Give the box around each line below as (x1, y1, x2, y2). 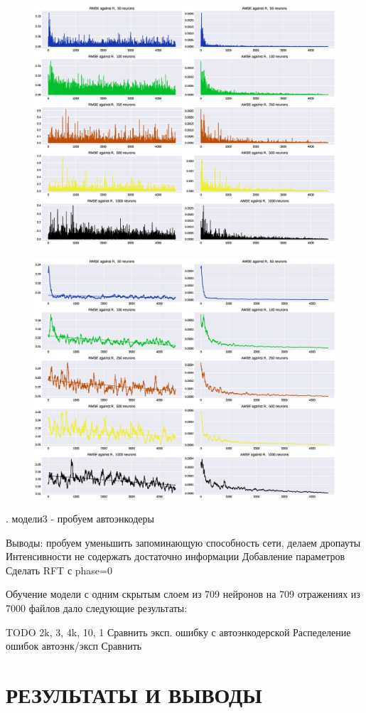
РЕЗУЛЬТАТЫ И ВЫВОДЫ (6, 680, 262, 709)
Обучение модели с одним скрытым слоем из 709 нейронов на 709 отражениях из (6, 586, 360, 601)
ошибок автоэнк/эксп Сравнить (6, 638, 142, 653)
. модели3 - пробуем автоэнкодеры (6, 511, 154, 526)
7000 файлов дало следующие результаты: (6, 601, 188, 616)
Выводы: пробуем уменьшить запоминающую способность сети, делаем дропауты (6, 535, 361, 550)
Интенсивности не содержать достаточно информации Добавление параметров (6, 549, 345, 564)
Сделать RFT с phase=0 (6, 562, 112, 577)
